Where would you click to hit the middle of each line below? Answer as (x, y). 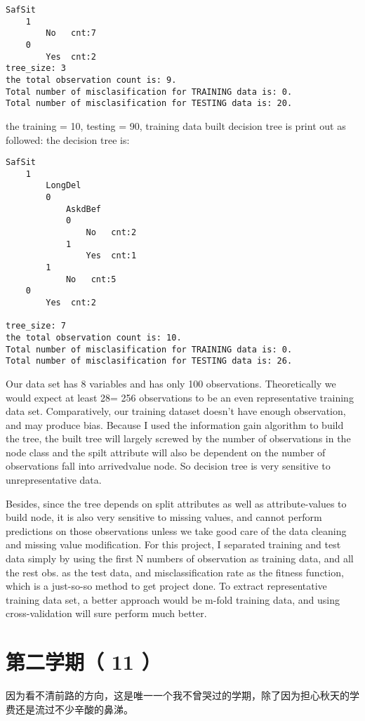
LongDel (64, 186)
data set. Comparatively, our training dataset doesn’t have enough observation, (176, 411)
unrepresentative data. (54, 480)
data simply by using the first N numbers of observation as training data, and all (180, 558)
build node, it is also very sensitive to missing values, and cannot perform (164, 517)
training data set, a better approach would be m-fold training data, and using (173, 599)
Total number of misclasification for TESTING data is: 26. (149, 361)
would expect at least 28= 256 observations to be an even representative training (180, 397)
